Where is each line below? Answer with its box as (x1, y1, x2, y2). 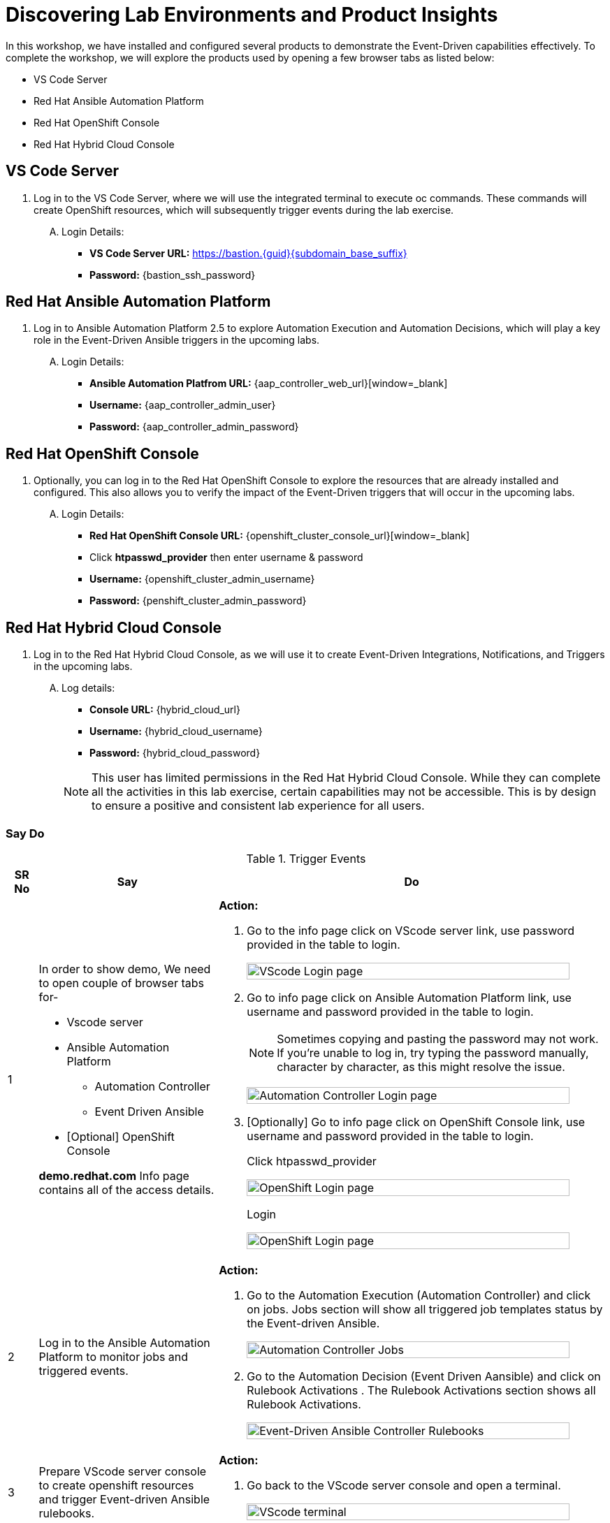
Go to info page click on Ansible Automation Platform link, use (247, 990, 572, 1005)
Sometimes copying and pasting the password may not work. (277, 1031, 599, 1046)
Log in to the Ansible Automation (38, 1335, 210, 1350)
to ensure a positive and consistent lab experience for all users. (92, 799, 425, 813)
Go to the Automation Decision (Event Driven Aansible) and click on (247, 1369, 601, 1383)
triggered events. (38, 1363, 129, 1378)
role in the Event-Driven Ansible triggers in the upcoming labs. (34, 334, 320, 347)
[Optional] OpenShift (66, 1129, 175, 1144)
